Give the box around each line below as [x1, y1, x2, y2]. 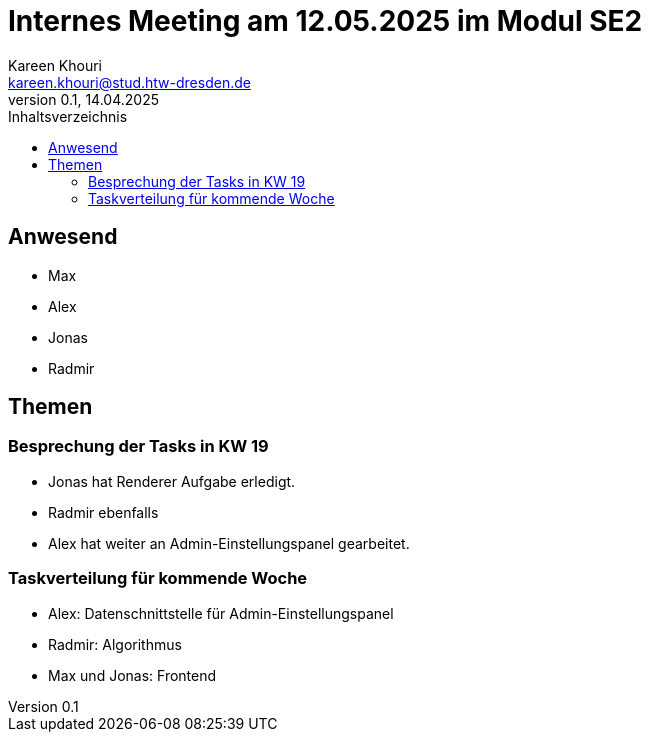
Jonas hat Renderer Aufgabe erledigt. [48, 472, 296, 490]
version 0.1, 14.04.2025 [8, 90, 159, 108]
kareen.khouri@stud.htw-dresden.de [8, 73, 251, 91]
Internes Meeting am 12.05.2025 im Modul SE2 [8, 4, 643, 38]
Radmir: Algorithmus [48, 635, 182, 653]
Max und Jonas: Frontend [48, 666, 217, 684]
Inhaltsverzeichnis [8, 107, 128, 125]
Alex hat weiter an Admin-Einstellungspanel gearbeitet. [48, 534, 410, 552]
